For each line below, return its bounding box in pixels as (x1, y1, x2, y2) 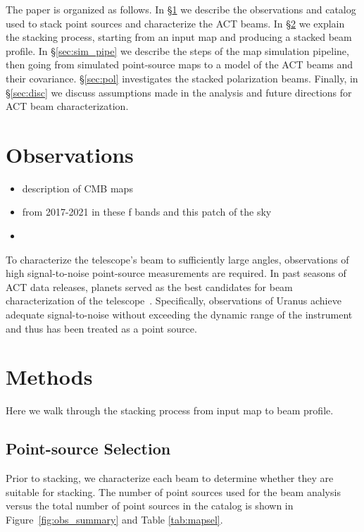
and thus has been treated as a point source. (6, 321, 197, 335)
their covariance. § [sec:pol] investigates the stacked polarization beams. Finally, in (6, 70, 358, 85)
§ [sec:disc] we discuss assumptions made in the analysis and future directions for (6, 85, 352, 99)
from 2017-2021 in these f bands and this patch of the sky (22, 204, 272, 219)
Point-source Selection (6, 438, 171, 459)
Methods (6, 362, 93, 391)
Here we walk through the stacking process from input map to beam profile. (6, 403, 334, 418)
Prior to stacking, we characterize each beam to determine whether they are (6, 471, 334, 485)
